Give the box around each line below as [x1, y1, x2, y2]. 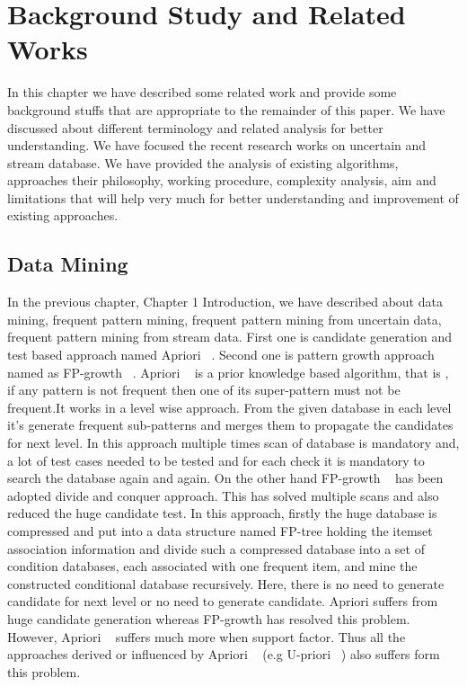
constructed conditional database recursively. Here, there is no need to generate [7, 574, 445, 593]
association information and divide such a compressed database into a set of [7, 539, 425, 558]
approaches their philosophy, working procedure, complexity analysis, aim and [7, 171, 436, 190]
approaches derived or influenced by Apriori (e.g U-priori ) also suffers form [7, 645, 440, 664]
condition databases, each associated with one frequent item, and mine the [7, 557, 418, 575]
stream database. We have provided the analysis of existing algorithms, [7, 153, 399, 172]
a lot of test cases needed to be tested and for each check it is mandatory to [7, 451, 425, 469]
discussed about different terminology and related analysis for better [7, 118, 383, 137]
